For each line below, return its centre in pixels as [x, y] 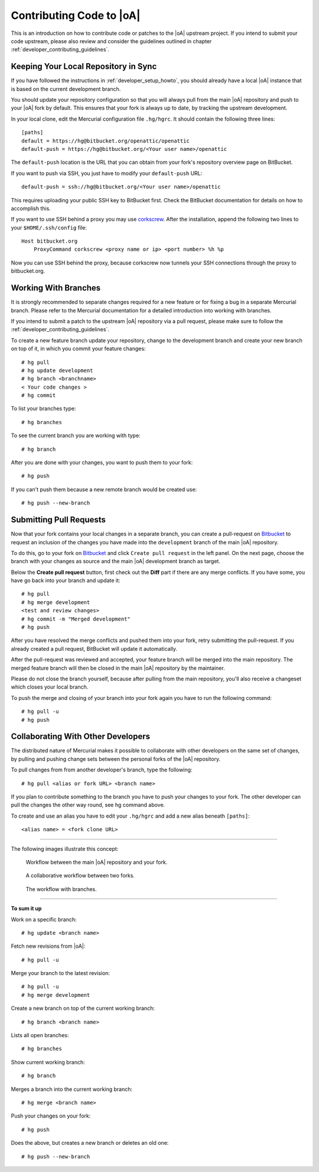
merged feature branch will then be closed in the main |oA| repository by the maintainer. [118, 668]
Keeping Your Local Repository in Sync [84, 67]
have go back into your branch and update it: [66, 580]
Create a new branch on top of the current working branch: [83, 1008]
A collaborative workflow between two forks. [80, 876]
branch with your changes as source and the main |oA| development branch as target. [116, 561]
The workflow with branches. [61, 889]
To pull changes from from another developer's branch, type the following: [102, 770]
